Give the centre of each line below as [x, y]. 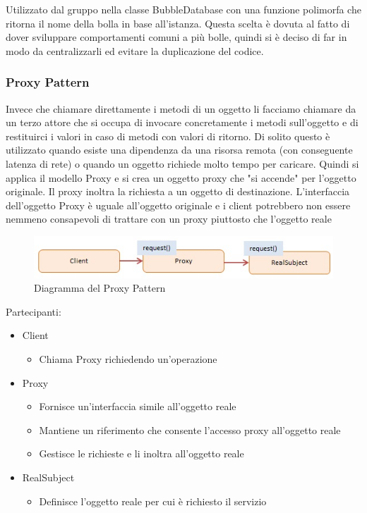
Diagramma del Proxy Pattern [100, 288]
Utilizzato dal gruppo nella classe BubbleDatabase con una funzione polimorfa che [183, 9]
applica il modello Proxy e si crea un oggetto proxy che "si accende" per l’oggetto [181, 177]
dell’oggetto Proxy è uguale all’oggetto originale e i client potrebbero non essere [178, 205]
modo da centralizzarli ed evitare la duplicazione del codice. [135, 50]
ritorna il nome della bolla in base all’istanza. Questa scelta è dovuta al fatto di [178, 23]
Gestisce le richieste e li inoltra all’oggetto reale [142, 453]
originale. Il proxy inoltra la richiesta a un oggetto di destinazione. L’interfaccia [178, 191]
